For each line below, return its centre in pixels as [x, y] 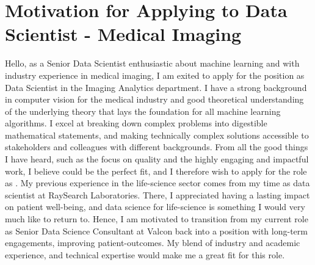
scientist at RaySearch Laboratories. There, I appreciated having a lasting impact [157, 194]
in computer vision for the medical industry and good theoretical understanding [154, 99]
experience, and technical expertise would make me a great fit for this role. [145, 254]
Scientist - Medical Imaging [123, 34]
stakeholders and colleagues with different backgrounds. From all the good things [157, 147]
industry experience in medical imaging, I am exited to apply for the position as [155, 75]
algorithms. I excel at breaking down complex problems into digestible [136, 123]
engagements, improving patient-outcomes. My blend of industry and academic [153, 243]
